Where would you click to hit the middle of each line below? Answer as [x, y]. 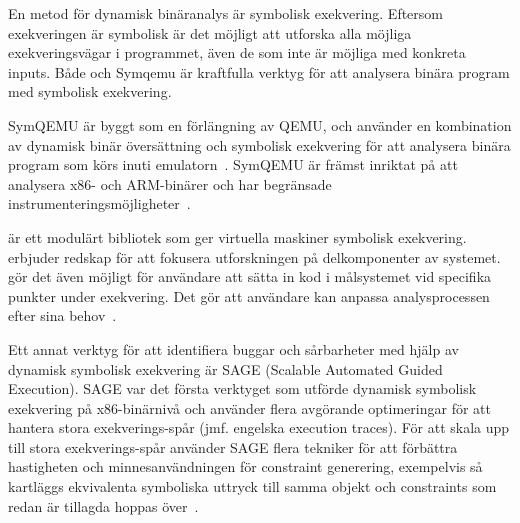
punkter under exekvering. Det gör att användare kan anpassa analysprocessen [249, 295]
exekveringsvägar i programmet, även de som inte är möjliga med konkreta [237, 52]
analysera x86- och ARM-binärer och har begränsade [170, 183]
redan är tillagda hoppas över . [103, 505]
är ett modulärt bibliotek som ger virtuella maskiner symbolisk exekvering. [237, 236]
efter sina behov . [62, 315]
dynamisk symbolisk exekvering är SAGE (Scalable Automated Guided [225, 368]
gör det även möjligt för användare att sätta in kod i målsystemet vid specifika [250, 276]
